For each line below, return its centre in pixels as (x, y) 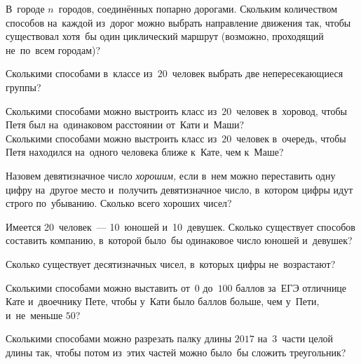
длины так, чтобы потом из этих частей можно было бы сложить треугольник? (176, 352)
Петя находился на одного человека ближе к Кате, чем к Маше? (145, 152)
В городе (25, 8)
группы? (23, 87)
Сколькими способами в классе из (79, 73)
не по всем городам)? (53, 49)
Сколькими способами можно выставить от (98, 287)
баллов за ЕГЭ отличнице (291, 287)
